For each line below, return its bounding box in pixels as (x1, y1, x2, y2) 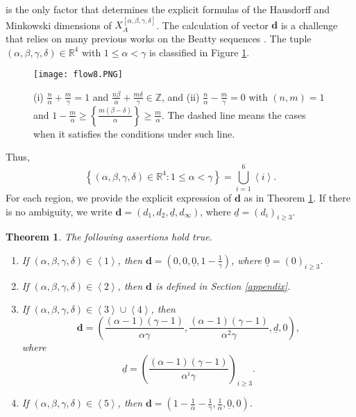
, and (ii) (162, 89, 200, 104)
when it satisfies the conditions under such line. (33, 126, 235, 140)
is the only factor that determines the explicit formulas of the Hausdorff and (6, 2, 330, 16)
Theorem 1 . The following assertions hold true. (6, 229, 212, 244)
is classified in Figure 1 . (149, 44, 250, 59)
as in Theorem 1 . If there (244, 190, 350, 204)
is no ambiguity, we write (6, 204, 112, 218)
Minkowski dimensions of (6, 17, 112, 32)
